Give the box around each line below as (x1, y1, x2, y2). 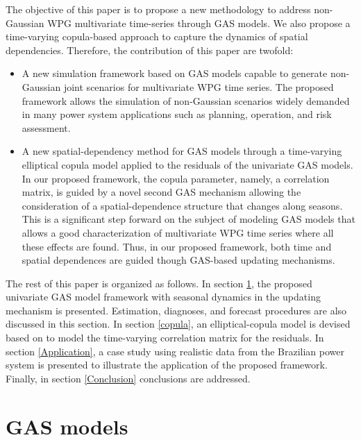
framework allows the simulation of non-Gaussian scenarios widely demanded (22, 93, 350, 108)
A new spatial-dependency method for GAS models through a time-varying (22, 144, 342, 158)
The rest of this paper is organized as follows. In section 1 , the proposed (6, 276, 312, 290)
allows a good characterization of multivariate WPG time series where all (22, 225, 334, 239)
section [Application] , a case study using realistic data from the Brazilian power (6, 344, 345, 358)
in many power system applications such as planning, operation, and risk (22, 107, 332, 121)
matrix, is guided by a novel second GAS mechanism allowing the (22, 185, 301, 199)
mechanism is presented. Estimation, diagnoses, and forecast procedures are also (6, 303, 347, 317)
